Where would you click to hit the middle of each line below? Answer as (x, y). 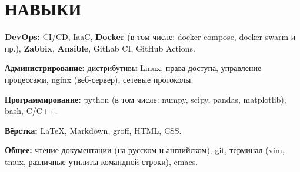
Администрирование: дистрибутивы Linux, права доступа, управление (133, 68)
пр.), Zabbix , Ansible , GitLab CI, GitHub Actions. (100, 48)
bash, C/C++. (31, 111)
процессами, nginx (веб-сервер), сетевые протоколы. (99, 79)
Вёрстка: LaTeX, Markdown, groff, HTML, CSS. (93, 130)
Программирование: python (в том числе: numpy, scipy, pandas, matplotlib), (146, 99)
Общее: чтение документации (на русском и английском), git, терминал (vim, (145, 150)
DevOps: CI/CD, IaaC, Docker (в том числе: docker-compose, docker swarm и (150, 37)
